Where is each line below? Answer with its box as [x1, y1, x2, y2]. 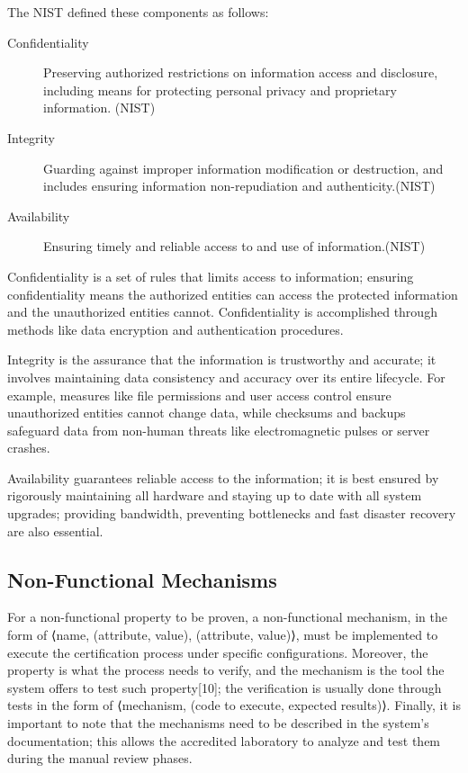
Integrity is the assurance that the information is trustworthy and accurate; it [7, 350, 436, 369]
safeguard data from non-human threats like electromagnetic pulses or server [7, 420, 430, 439]
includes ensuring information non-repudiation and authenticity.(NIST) [43, 176, 436, 195]
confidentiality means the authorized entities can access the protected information [7, 284, 458, 303]
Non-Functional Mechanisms [7, 565, 277, 593]
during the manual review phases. [7, 749, 193, 768]
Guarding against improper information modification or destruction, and [43, 158, 444, 177]
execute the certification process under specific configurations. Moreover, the [7, 643, 428, 661]
